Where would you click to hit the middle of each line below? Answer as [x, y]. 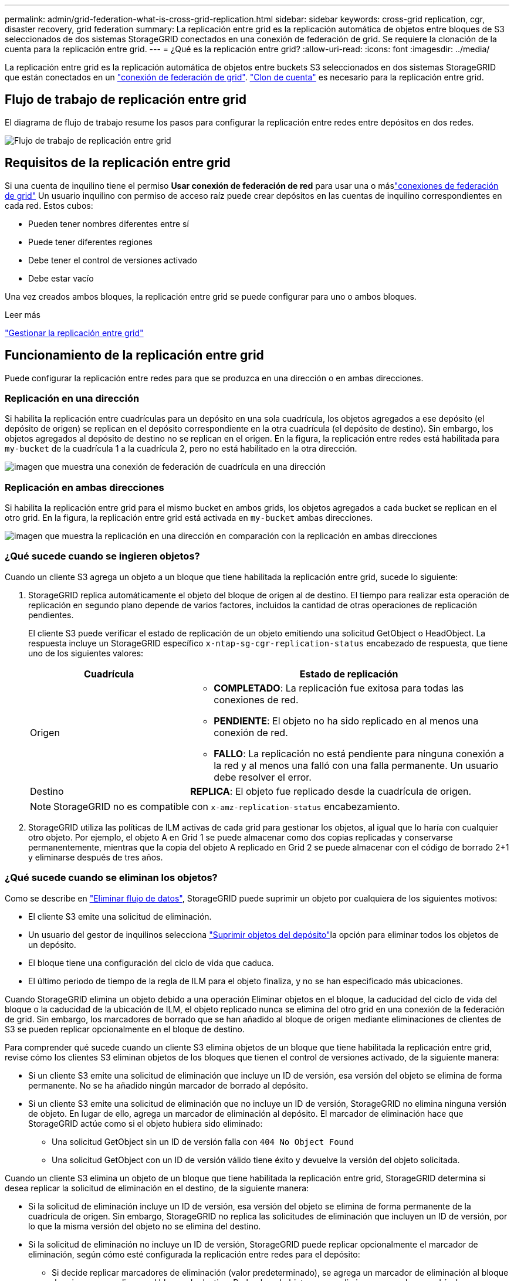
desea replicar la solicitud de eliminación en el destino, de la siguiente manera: [157, 1188]
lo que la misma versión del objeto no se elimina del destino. [145, 1226]
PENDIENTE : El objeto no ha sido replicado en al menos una [346, 721]
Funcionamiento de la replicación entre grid [134, 355]
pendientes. [51, 615]
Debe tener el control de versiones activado [113, 260]
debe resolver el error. [263, 777]
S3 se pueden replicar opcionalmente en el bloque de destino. [125, 1029]
